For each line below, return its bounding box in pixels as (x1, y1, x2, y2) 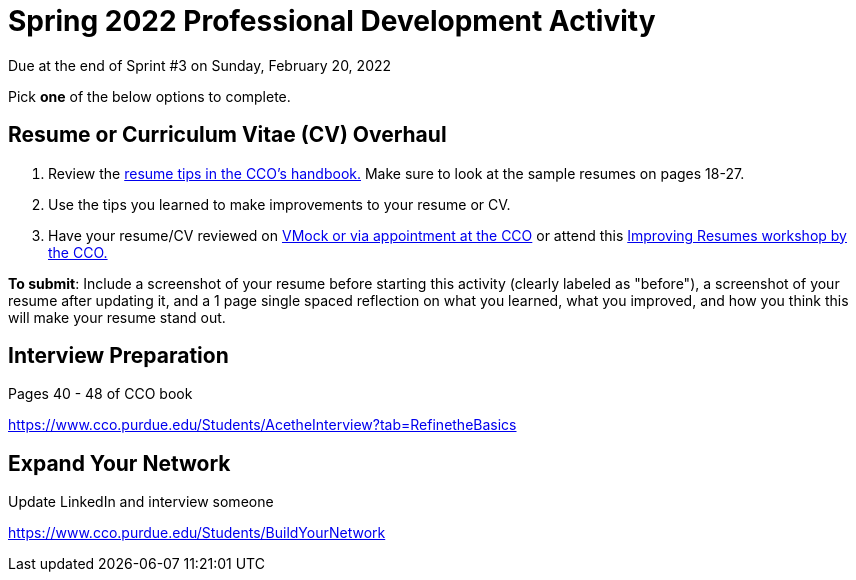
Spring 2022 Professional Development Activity (8, 4, 656, 38)
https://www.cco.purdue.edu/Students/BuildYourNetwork (8, 524, 386, 542)
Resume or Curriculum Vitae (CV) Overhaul (8, 122, 447, 148)
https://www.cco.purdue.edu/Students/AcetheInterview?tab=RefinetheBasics (8, 416, 517, 434)
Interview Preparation (8, 343, 229, 369)
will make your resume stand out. (8, 308, 226, 326)
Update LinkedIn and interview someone (8, 493, 274, 511)
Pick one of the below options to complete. (8, 87, 291, 105)
